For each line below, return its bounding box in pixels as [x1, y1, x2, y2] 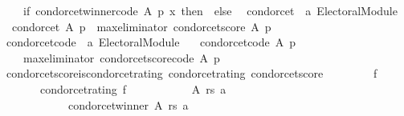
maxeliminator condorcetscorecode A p [22, 49, 220, 66]
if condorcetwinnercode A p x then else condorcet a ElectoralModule [22, 2, 398, 18]
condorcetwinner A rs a [67, 96, 189, 113]
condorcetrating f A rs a [39, 80, 226, 97]
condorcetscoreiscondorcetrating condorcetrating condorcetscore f [6, 65, 377, 82]
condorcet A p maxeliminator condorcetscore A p [11, 18, 271, 34]
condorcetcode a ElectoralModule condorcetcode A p [6, 34, 296, 50]
